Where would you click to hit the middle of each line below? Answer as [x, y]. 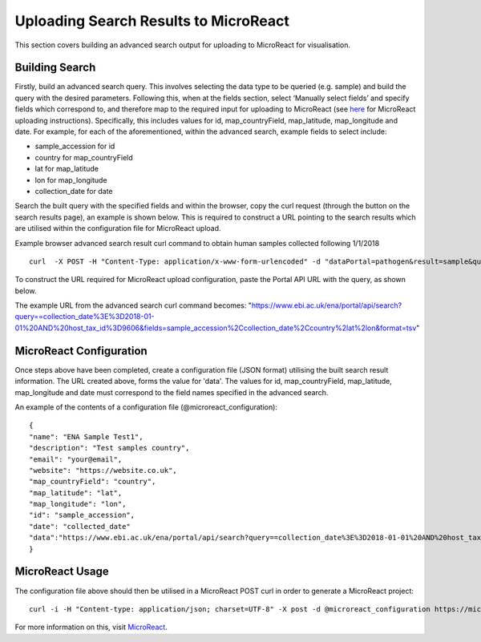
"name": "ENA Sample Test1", [86, 436]
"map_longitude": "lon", [78, 504]
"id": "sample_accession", [82, 515]
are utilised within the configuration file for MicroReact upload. [118, 228]
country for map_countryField [84, 157]
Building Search [55, 68]
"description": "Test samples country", [109, 448]
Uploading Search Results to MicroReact [152, 21]
